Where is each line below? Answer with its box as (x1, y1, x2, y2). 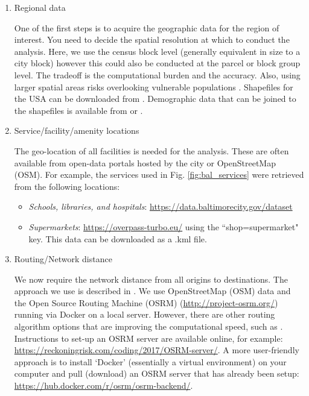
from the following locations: (14, 180, 120, 192)
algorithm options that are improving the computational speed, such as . (14, 320, 283, 333)
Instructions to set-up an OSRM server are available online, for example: (14, 332, 283, 344)
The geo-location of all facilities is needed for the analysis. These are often (14, 144, 289, 157)
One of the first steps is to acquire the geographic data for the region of (14, 21, 279, 34)
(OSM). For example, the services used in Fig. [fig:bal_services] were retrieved (14, 168, 304, 181)
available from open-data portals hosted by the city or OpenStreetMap (14, 156, 276, 169)
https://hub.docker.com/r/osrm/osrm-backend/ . (14, 379, 193, 392)
